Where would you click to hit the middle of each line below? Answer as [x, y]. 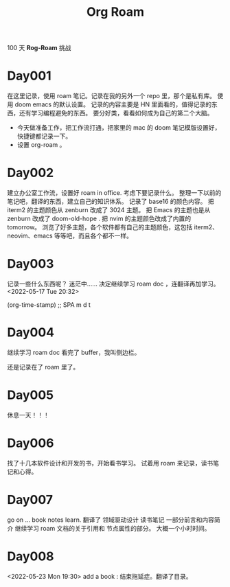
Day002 [31, 173]
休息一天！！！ [28, 415]
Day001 [29, 76]
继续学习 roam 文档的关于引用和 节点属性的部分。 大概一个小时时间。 [113, 528]
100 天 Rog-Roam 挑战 [39, 48]
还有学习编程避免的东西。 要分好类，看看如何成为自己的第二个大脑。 [116, 113]
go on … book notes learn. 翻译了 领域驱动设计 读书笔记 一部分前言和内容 [111, 520]
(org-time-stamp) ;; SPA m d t [49, 305]
